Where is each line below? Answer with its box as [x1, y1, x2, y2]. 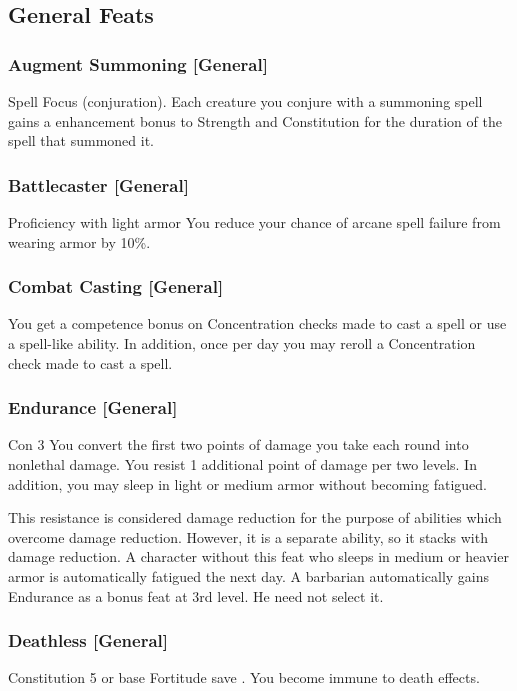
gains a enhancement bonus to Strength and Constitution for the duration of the [8, 110, 502, 131]
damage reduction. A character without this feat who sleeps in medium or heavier [8, 546, 509, 567]
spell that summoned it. [8, 130, 154, 151]
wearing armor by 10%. [8, 231, 151, 252]
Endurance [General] [8, 395, 178, 420]
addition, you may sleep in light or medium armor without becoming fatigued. [8, 473, 487, 494]
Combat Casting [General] [8, 274, 224, 299]
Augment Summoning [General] [8, 51, 268, 76]
